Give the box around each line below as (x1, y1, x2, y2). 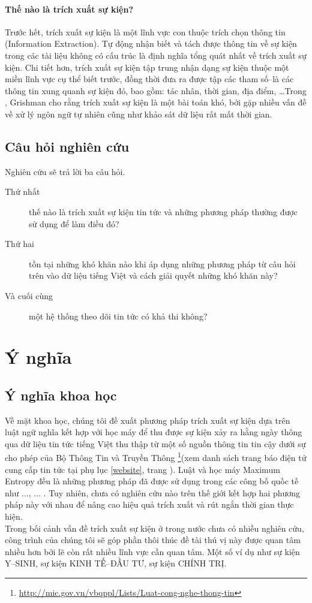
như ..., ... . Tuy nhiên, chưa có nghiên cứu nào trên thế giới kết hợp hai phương (5, 486, 301, 499)
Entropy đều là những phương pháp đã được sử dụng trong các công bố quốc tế (5, 475, 299, 487)
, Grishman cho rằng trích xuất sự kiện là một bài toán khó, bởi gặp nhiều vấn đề (5, 96, 307, 108)
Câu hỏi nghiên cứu (5, 137, 130, 155)
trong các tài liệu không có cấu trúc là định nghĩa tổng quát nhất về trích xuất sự (5, 49, 307, 61)
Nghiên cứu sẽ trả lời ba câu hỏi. (5, 165, 125, 177)
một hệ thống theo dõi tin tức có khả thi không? (29, 309, 208, 322)
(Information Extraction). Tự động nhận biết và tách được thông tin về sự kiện (5, 37, 297, 50)
